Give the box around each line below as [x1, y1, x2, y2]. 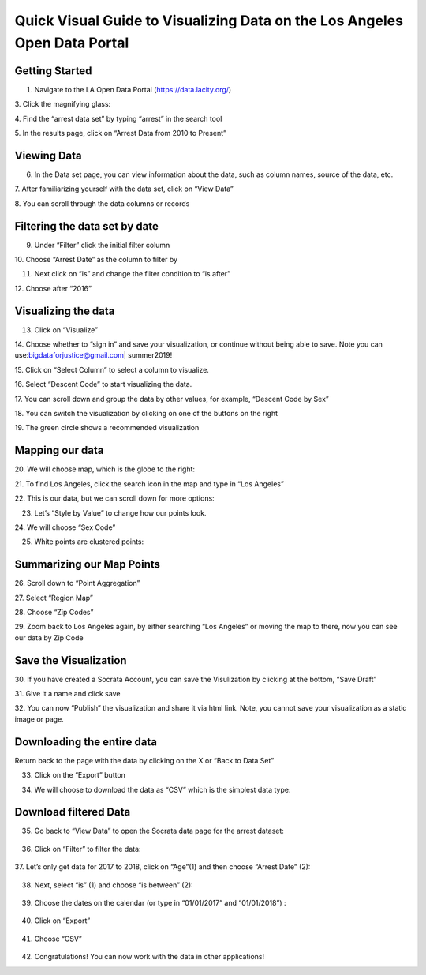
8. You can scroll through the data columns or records [14, 198, 190, 208]
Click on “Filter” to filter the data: [34, 844, 141, 853]
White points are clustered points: [34, 537, 144, 546]
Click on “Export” [34, 916, 91, 925]
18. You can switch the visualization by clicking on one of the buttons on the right [14, 409, 278, 418]
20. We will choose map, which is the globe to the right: [14, 464, 196, 474]
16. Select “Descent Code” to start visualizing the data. [14, 380, 192, 389]
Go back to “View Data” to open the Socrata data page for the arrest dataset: [34, 826, 284, 836]
